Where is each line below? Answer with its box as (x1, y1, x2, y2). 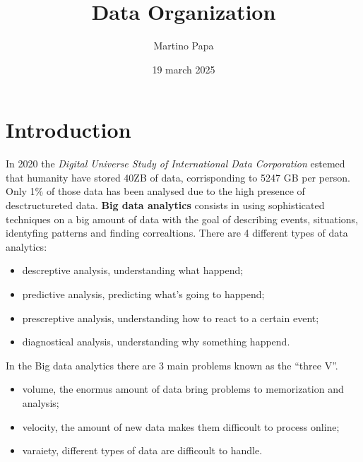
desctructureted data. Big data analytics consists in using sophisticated (6, 198, 325, 213)
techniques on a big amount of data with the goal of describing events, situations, (6, 211, 358, 226)
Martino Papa (153, 38, 214, 53)
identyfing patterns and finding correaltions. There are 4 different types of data (6, 225, 348, 240)
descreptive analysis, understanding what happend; (22, 263, 244, 278)
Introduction (6, 115, 131, 144)
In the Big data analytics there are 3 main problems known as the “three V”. (6, 357, 338, 372)
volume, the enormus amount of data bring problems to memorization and (22, 381, 344, 396)
